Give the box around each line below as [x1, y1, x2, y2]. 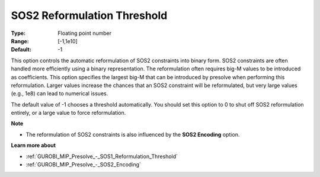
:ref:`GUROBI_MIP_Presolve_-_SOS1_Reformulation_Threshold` [25, 153, 178, 160]
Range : [11, 37, 29, 44]
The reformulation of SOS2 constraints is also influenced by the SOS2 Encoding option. [25, 131, 240, 138]
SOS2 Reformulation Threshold [11, 9, 168, 22]
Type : [11, 30, 26, 37]
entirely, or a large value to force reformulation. [11, 110, 126, 117]
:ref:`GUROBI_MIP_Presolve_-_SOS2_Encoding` [25, 161, 142, 168]
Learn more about [11, 142, 56, 149]
